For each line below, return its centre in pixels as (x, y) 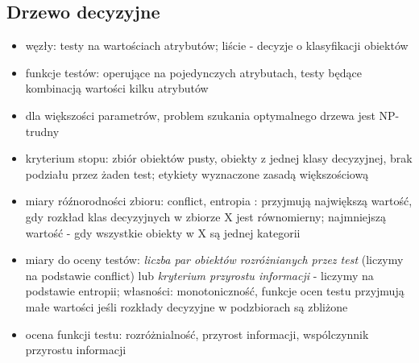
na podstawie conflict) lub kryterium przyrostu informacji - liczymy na (199, 275)
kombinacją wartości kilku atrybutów (117, 88)
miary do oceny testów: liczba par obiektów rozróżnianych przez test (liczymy (214, 260)
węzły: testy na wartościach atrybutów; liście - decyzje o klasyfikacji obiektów (217, 45)
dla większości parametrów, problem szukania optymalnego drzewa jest (200, 115)
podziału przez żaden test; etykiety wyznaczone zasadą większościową (197, 173)
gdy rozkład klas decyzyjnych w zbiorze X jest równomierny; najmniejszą (206, 216)
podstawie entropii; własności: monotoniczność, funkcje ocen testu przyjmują (215, 291)
